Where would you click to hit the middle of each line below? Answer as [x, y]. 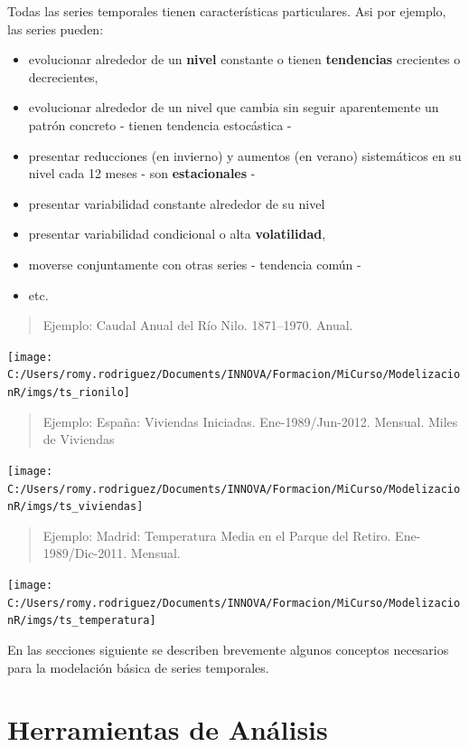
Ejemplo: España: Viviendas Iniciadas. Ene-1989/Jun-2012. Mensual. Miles [250, 421]
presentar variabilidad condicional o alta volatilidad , [177, 234]
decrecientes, [63, 76]
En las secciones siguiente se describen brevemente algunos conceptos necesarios [228, 649]
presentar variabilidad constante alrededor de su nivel [177, 203]
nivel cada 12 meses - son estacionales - [142, 173]
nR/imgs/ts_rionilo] [69, 393]
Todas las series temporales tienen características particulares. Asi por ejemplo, [227, 11]
